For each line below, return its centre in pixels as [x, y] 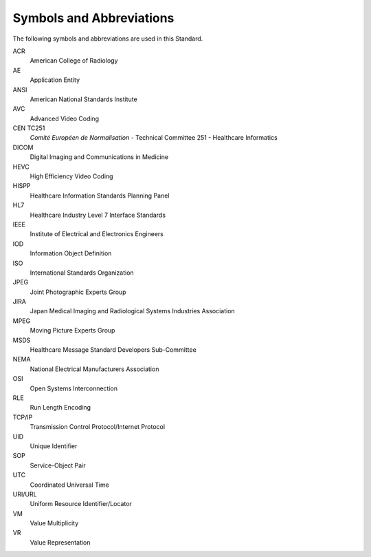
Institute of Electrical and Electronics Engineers [97, 234]
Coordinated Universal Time [69, 485]
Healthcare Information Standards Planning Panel [100, 196]
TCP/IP [23, 417]
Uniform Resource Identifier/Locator [81, 504]
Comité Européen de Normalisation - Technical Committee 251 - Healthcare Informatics [154, 138]
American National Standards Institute [83, 99]
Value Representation [60, 542]
